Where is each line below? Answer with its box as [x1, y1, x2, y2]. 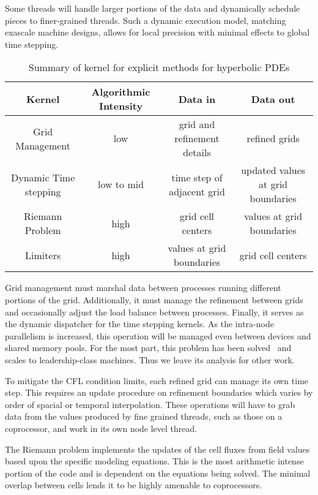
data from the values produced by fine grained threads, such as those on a [5, 410, 283, 423]
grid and [179, 117, 215, 132]
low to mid [97, 177, 144, 192]
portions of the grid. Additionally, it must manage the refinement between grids [5, 293, 303, 306]
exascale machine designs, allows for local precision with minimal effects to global [5, 26, 310, 39]
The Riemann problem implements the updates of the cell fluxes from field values [5, 442, 310, 455]
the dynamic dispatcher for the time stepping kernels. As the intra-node [5, 317, 274, 330]
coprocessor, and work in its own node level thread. [5, 421, 198, 434]
